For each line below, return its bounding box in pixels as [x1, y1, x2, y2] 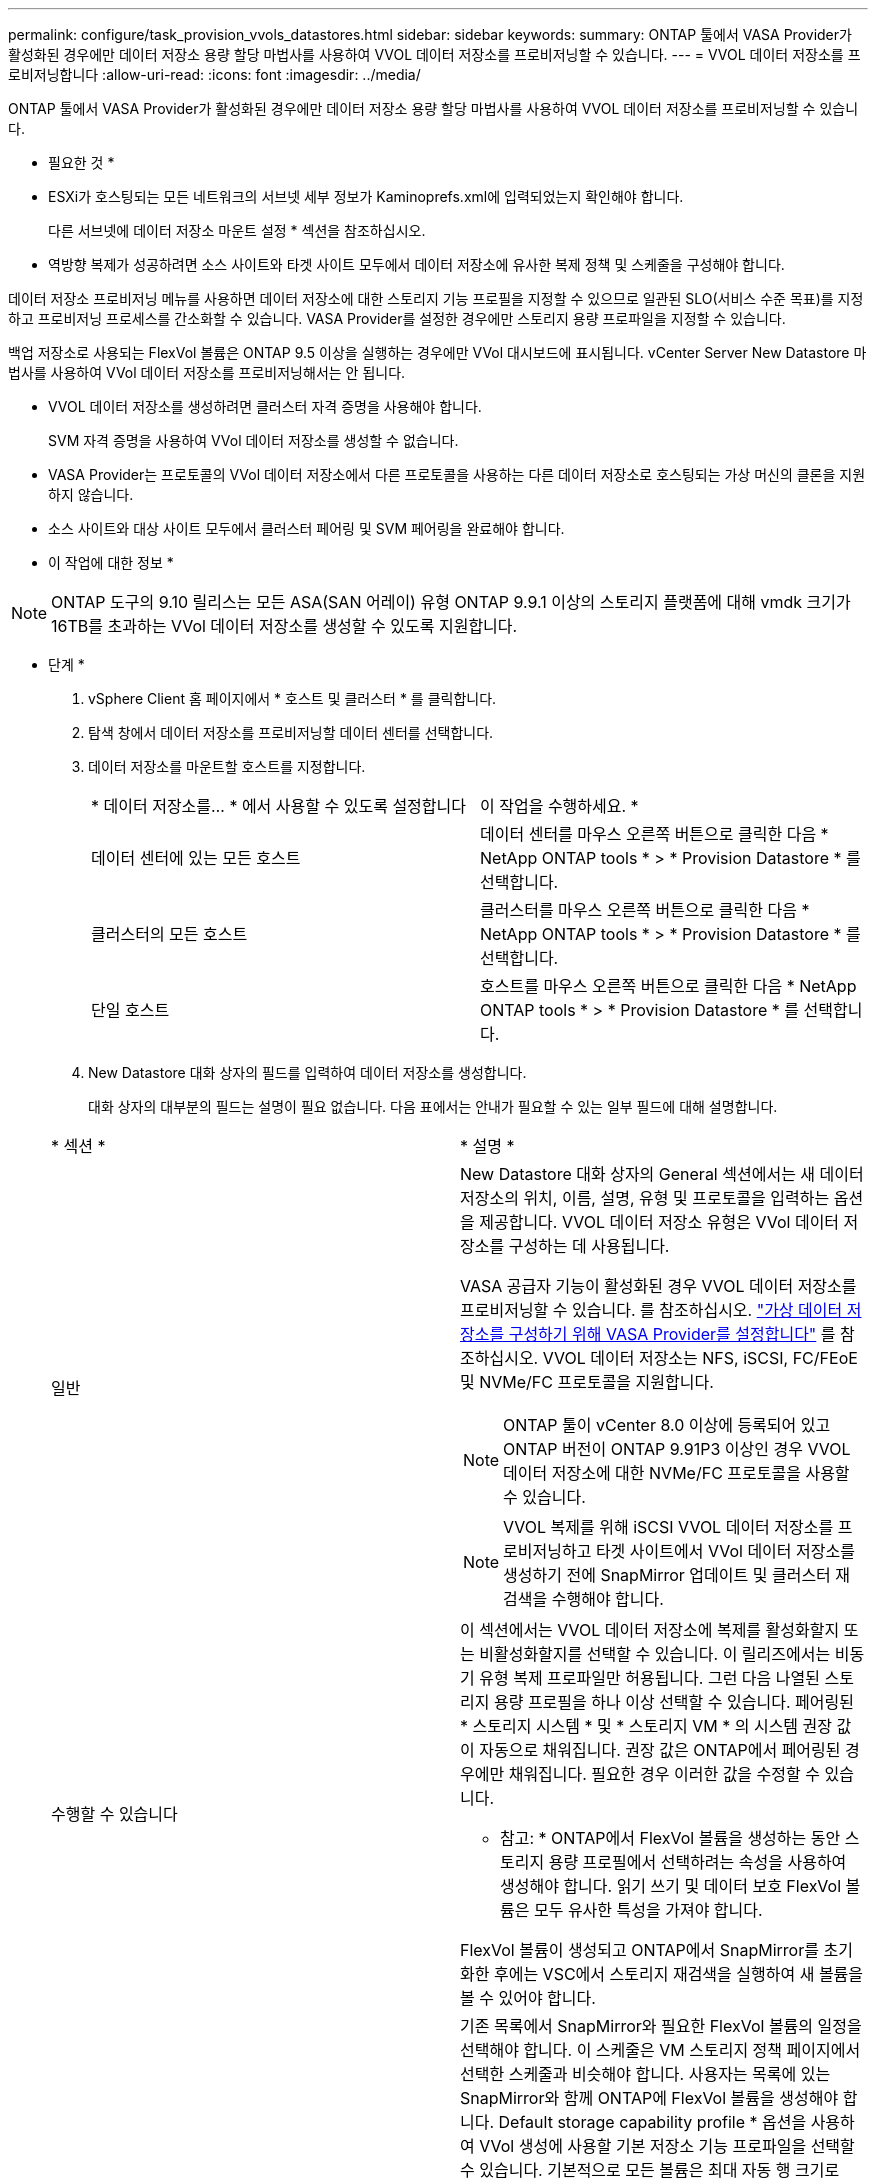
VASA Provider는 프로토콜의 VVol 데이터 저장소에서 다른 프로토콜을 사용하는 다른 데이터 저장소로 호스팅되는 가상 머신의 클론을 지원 [48, 466, 866, 483]
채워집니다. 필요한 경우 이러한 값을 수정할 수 [508, 1764, 820, 1784]
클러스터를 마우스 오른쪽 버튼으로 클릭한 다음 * [480, 900, 810, 920]
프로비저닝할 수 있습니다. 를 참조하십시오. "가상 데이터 [460, 1300, 843, 1320]
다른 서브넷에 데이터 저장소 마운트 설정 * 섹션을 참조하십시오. [48, 222, 426, 239]
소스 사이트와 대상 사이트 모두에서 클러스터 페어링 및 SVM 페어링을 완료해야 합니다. [48, 520, 565, 537]
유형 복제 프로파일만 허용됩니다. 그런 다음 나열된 [479, 1668, 820, 1688]
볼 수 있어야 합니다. [460, 1988, 596, 2008]
